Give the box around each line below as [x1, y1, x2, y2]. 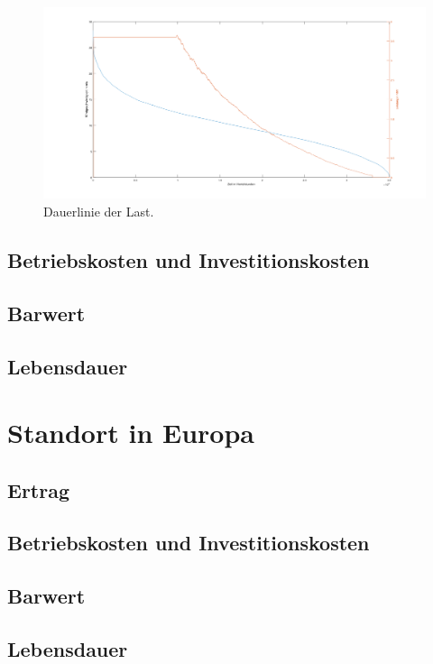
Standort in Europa [7, 414, 254, 451]
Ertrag [7, 475, 69, 503]
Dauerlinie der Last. [43, 202, 154, 220]
